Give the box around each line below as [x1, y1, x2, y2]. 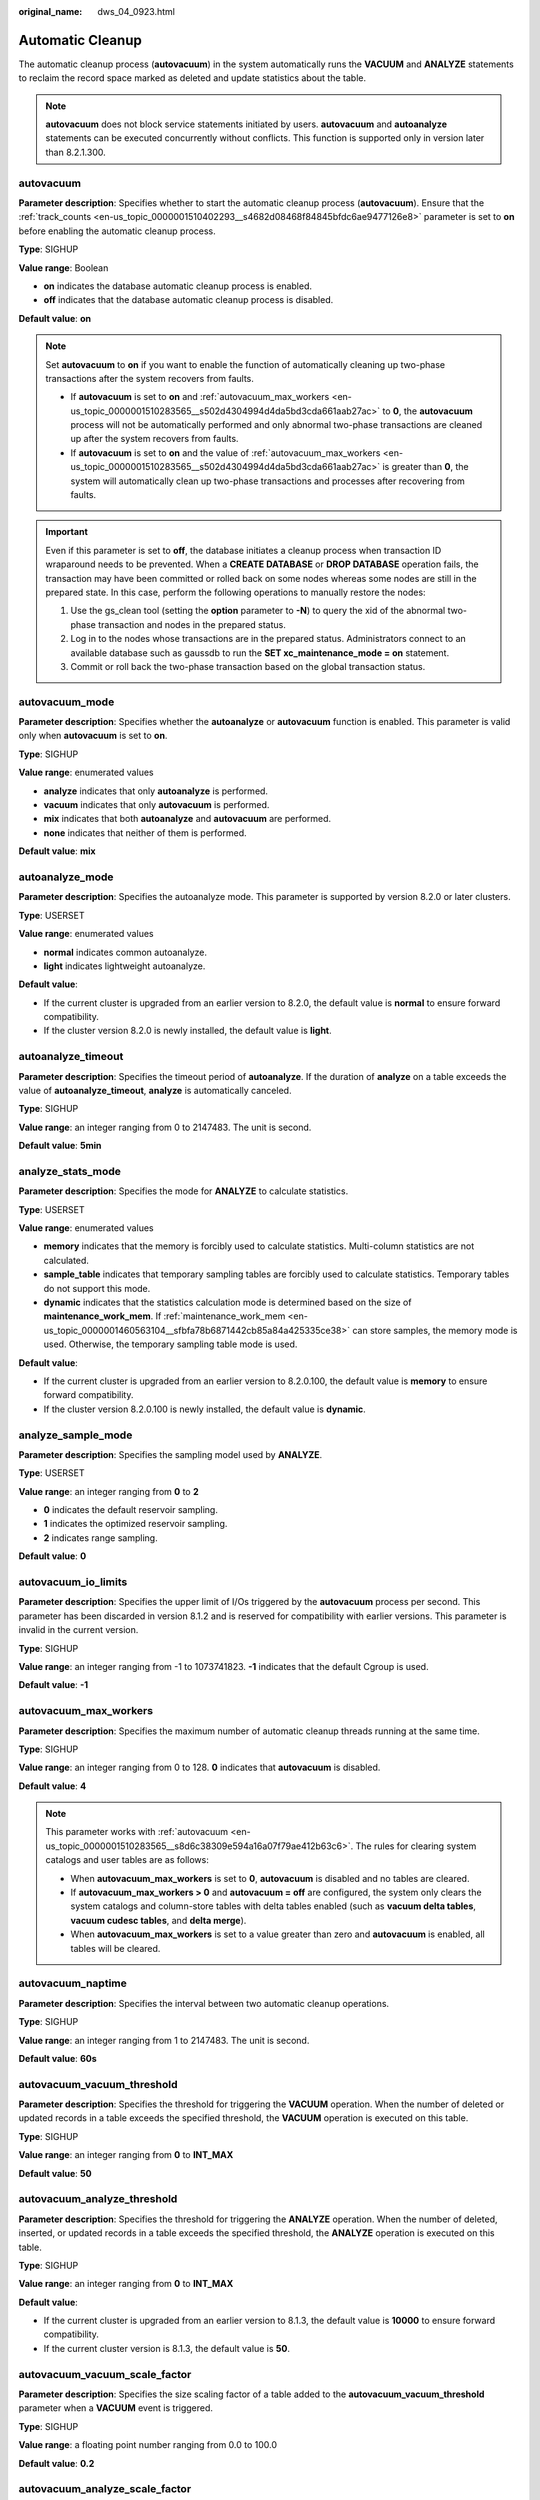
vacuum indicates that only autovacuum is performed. [43, 799, 270, 811]
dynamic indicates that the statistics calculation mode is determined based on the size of [43, 1296, 412, 1309]
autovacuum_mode [18, 695, 115, 709]
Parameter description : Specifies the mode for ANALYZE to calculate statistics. [18, 1185, 349, 1197]
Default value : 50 [18, 2167, 92, 2179]
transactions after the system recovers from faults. [45, 372, 255, 384]
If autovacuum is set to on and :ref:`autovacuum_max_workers [70, 391, 330, 403]
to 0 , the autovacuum [381, 405, 474, 417]
